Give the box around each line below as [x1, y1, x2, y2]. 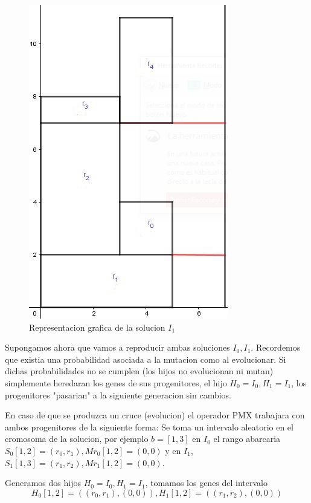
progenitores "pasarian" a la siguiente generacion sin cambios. [5, 388, 232, 401]
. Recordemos [251, 341, 301, 354]
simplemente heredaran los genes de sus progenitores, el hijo [5, 376, 227, 389]
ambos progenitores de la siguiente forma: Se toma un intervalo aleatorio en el [5, 420, 293, 433]
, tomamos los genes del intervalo [145, 476, 268, 489]
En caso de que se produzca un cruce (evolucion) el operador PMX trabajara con [5, 409, 305, 421]
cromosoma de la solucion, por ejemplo [5, 432, 149, 445]
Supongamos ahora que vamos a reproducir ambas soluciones [5, 341, 230, 354]
